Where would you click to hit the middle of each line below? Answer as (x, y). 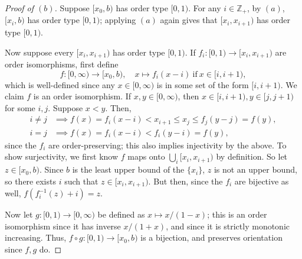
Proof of (19, 8)
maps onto (146, 156)
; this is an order (237, 214)
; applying (118, 20)
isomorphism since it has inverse (63, 226)
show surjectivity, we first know (62, 156)
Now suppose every (39, 52)
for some (20, 107)
